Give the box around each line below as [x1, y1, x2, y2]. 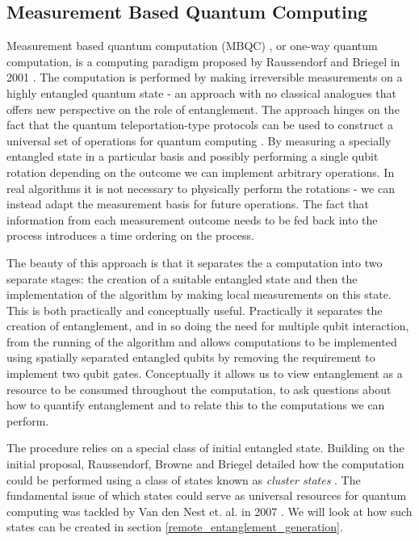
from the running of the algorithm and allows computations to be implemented [6, 333, 397, 350]
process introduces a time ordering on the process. [6, 227, 255, 244]
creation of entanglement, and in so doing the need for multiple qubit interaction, [6, 317, 409, 334]
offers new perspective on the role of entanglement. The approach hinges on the [6, 100, 400, 117]
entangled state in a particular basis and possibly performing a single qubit [6, 148, 379, 165]
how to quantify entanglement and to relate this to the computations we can [6, 396, 385, 413]
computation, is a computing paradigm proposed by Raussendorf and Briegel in [6, 52, 400, 69]
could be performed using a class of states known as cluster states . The [6, 471, 361, 488]
